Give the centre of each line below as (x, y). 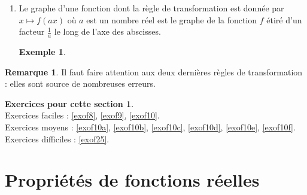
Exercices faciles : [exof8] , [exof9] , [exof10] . (82, 115)
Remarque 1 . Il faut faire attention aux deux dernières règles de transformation (154, 71)
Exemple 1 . (42, 52)
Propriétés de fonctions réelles (132, 180)
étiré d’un (284, 19)
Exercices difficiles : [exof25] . (57, 138)
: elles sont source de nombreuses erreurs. (80, 83)
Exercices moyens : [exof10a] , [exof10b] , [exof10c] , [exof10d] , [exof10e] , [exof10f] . (150, 127)
